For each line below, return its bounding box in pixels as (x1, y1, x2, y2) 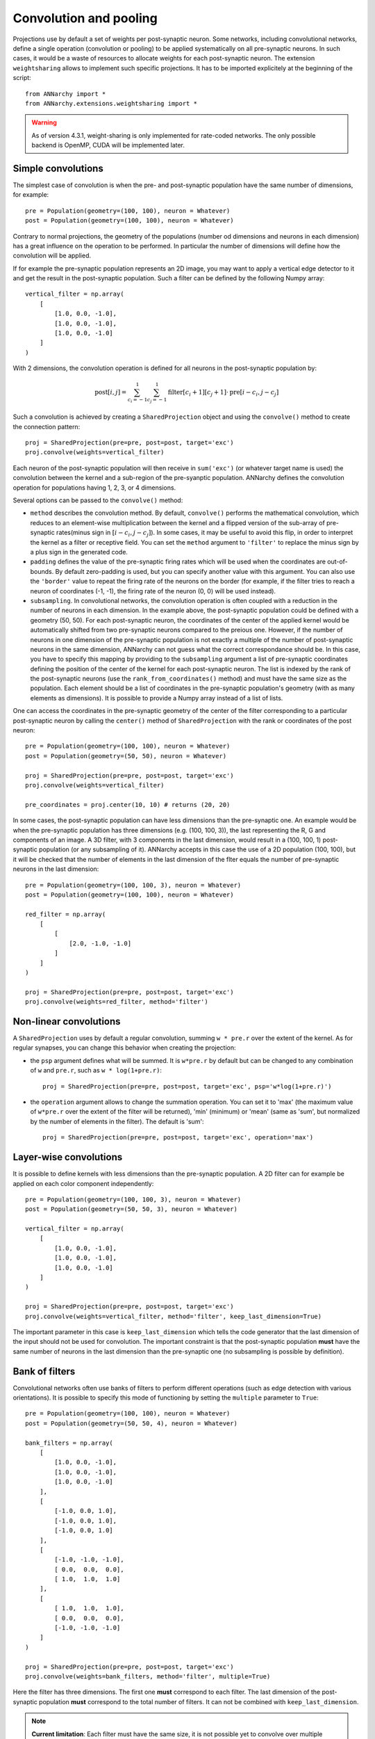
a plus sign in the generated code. (30, 548, 128, 556)
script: (12, 74, 31, 82)
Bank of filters (12, 1365, 76, 1377)
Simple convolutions (12, 162, 103, 174)
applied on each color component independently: (12, 1179, 154, 1187)
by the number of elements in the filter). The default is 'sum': (30, 1117, 204, 1125)
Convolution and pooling (12, 10, 158, 26)
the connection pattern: (12, 422, 81, 431)
